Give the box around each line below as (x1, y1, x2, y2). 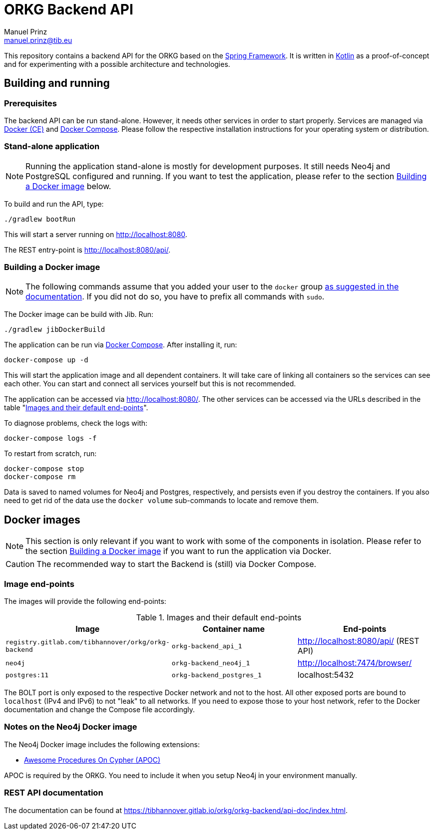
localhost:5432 (297, 670, 354, 680)
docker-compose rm (4, 473, 76, 481)
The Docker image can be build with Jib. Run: (4, 310, 154, 319)
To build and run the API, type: (4, 199, 104, 208)
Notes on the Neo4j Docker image (4, 722, 137, 732)
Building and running (4, 77, 110, 90)
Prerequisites (4, 98, 57, 108)
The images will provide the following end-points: (4, 597, 166, 606)
